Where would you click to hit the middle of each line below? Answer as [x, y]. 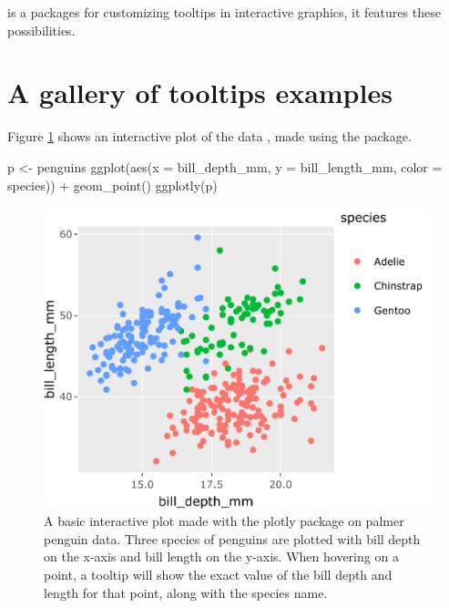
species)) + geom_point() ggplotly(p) [112, 185]
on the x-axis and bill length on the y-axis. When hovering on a [221, 556]
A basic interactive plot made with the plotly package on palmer [224, 521]
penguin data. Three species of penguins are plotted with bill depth [232, 538]
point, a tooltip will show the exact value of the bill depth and [218, 574]
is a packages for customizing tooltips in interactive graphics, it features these [224, 12]
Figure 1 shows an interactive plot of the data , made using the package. [209, 136]
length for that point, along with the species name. [186, 592]
